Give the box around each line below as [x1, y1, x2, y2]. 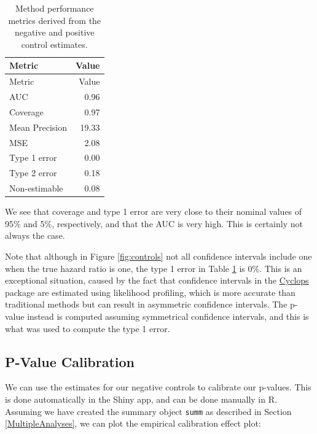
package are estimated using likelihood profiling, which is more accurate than [5, 285, 295, 298]
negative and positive [14, 26, 95, 39]
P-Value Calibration [5, 352, 135, 371]
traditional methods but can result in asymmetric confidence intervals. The [5, 298, 288, 311]
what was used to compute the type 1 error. [5, 322, 170, 335]
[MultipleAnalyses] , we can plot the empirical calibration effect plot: [5, 417, 261, 430]
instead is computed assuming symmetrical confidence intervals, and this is [27, 309, 309, 322]
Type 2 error [9, 166, 57, 179]
